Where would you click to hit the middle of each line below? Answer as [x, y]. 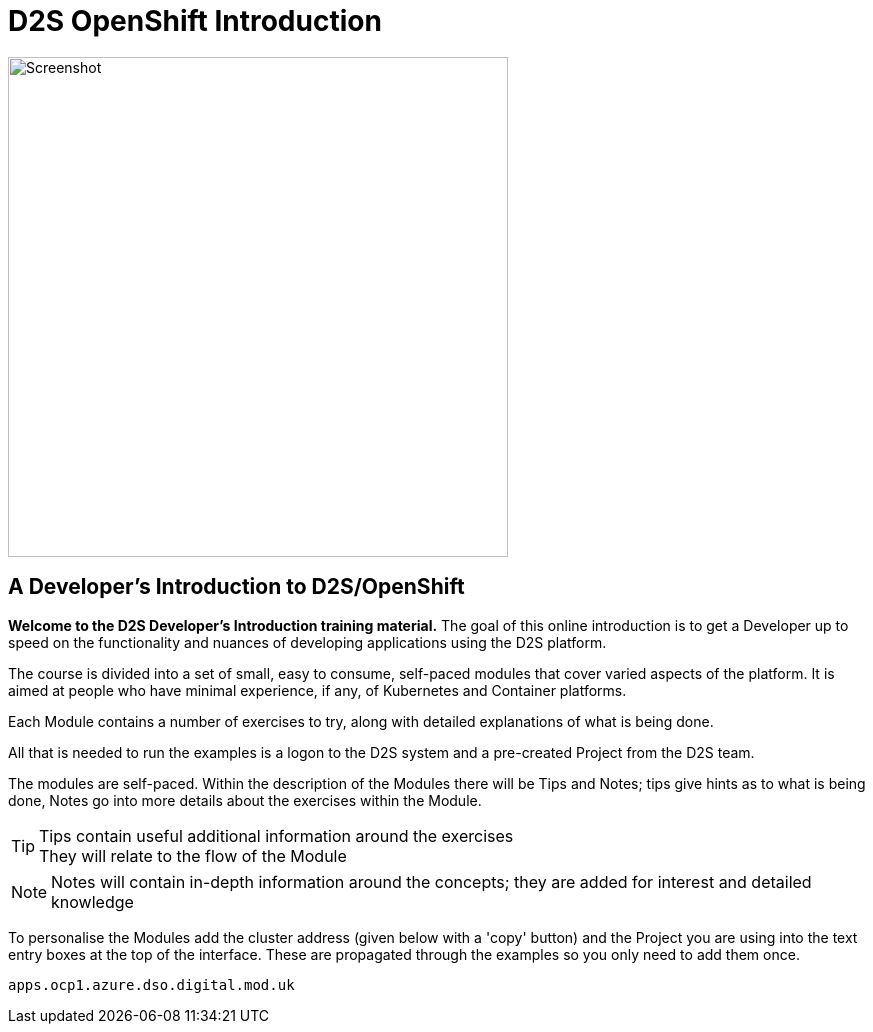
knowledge [92, 901]
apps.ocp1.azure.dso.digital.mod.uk [151, 984]
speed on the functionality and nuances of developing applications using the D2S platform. [307, 642]
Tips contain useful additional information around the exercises [276, 835]
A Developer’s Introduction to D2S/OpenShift [236, 587]
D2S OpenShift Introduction [195, 21]
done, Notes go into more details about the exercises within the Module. [245, 800]
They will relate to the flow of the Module [193, 855]
